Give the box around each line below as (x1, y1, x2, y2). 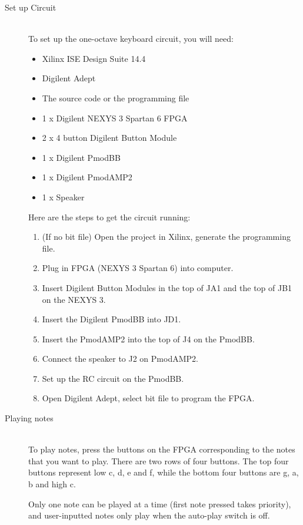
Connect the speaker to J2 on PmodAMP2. (42, 352, 198, 365)
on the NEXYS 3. (42, 293, 106, 305)
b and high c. (28, 478, 76, 490)
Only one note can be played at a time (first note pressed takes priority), (28, 497, 291, 510)
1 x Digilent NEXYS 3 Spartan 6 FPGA (42, 111, 188, 124)
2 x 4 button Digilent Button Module (42, 131, 177, 144)
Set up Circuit (5, 1, 56, 13)
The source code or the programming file (42, 91, 189, 104)
